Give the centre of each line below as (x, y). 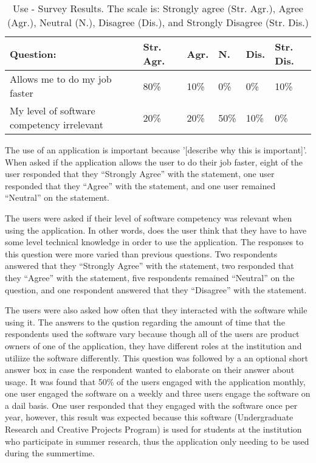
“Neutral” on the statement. (57, 197)
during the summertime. (50, 453)
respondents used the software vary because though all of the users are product (152, 334)
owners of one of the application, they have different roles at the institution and (153, 345)
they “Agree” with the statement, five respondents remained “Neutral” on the (150, 277)
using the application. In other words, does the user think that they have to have (156, 230)
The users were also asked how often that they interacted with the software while (156, 310)
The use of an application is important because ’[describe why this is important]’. (156, 150)
